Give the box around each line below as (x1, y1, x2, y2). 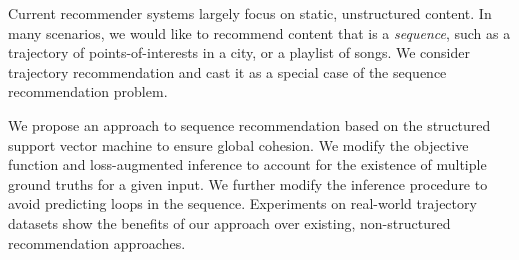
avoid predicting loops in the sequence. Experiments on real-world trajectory (8, 193, 477, 214)
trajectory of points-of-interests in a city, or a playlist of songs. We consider (8, 42, 470, 63)
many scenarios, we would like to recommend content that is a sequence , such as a (8, 22, 511, 43)
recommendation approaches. (8, 232, 186, 253)
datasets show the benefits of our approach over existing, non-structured (8, 212, 451, 233)
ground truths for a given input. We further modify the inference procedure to (8, 173, 488, 194)
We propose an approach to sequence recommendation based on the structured (8, 114, 491, 135)
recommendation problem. (8, 81, 168, 102)
